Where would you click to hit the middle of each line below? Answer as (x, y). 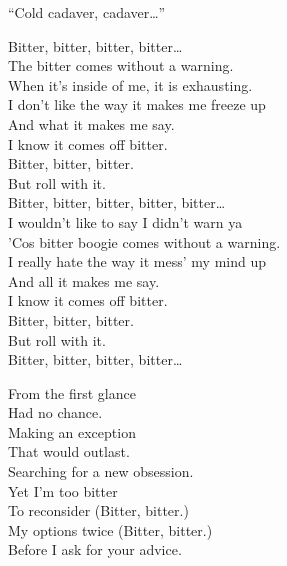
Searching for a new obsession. (101, 471)
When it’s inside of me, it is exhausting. (130, 84)
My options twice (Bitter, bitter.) (110, 529)
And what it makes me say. (91, 123)
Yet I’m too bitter (63, 490)
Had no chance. (55, 412)
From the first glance (72, 392)
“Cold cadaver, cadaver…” (87, 12)
